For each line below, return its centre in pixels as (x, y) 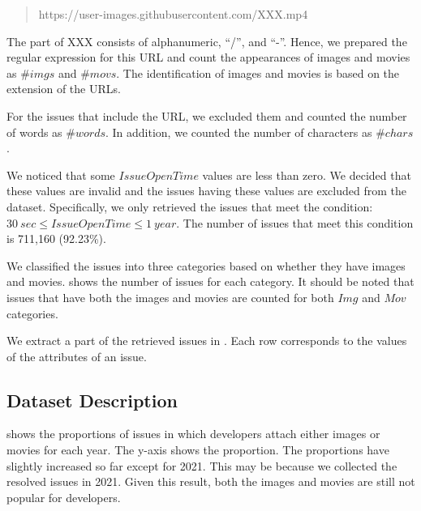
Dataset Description (92, 400)
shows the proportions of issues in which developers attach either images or (193, 434)
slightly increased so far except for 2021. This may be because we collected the (202, 465)
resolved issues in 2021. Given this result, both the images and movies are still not (211, 481)
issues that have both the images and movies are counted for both (170, 297)
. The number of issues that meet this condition (295, 222)
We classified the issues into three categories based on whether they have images (206, 265)
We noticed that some (61, 175)
